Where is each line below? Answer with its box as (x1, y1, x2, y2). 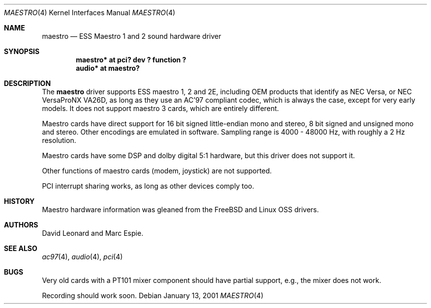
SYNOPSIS (4, 47, 40, 56)
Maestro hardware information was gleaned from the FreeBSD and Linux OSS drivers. (42, 205, 319, 214)
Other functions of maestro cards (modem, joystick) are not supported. (42, 167, 272, 175)
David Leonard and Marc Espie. (42, 229, 144, 237)
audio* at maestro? (76, 64, 140, 72)
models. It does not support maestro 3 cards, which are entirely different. (42, 104, 279, 112)
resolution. (42, 136, 76, 144)
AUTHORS (4, 221, 38, 229)
